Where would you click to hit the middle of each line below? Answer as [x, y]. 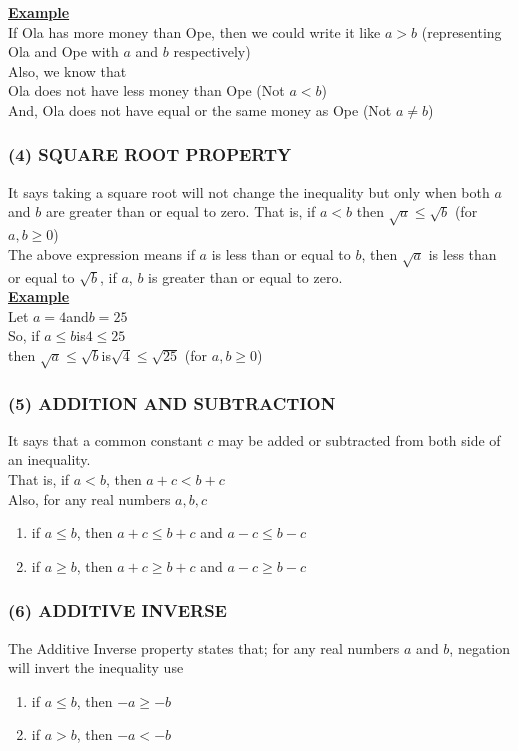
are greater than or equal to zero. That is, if [180, 211]
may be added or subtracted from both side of [359, 439]
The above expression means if [101, 253]
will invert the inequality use [96, 667]
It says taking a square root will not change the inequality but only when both [249, 191]
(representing [461, 31]
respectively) [212, 51]
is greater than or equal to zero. [245, 276]
